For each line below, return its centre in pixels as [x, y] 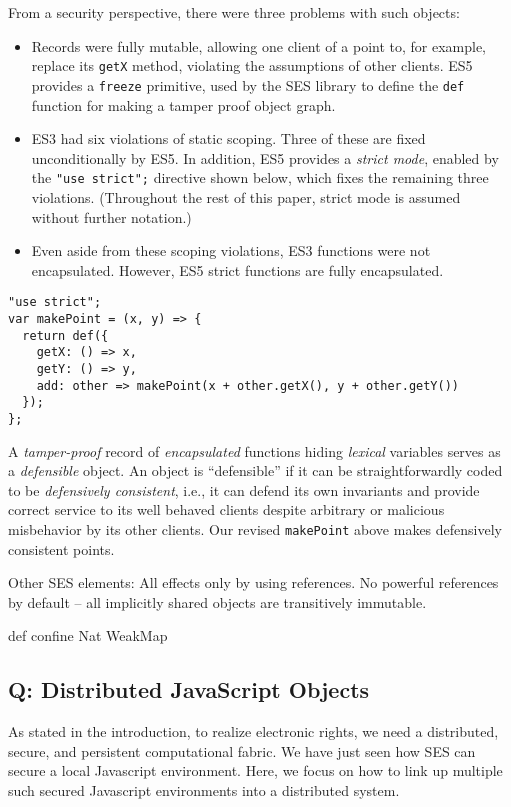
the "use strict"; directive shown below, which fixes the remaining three [260, 177]
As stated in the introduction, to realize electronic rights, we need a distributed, [253, 731]
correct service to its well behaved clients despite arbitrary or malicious [226, 509]
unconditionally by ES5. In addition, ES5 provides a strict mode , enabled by [265, 157]
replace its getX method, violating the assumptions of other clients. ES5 [252, 65]
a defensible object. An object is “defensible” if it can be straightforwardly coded [255, 470]
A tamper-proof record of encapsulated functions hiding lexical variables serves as [254, 450]
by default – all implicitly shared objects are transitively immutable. [217, 601]
